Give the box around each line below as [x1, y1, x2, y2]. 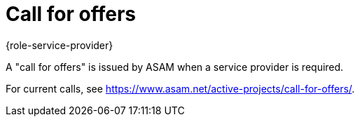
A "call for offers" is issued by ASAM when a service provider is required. [6, 60, 344, 73]
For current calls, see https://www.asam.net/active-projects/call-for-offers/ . [6, 82, 355, 95]
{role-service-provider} [6, 39, 113, 51]
